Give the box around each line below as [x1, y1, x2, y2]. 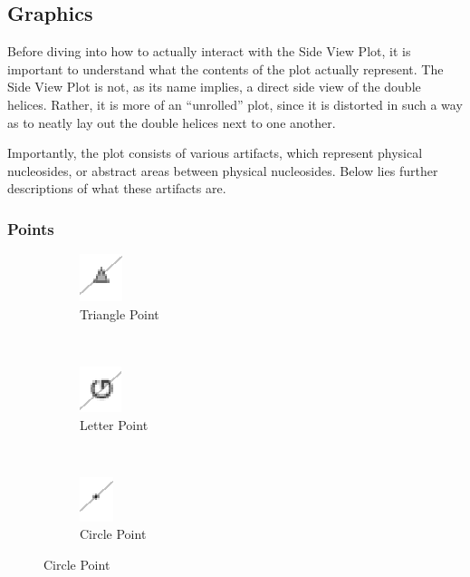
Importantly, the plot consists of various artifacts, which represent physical [7, 143, 423, 162]
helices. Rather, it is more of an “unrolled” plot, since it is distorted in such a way [7, 94, 463, 113]
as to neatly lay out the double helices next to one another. [7, 112, 336, 132]
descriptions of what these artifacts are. [7, 179, 226, 198]
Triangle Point [80, 304, 159, 323]
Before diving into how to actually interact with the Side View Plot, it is [7, 42, 411, 61]
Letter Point [80, 415, 149, 434]
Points [7, 217, 54, 240]
